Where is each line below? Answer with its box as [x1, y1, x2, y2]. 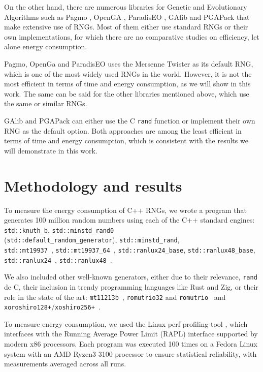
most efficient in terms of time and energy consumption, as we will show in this [4, 78, 251, 89]
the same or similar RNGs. [4, 98, 87, 109]
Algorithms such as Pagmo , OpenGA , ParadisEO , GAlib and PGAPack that [4, 11, 250, 22]
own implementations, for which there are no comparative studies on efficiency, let [4, 31, 259, 42]
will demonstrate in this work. [4, 145, 97, 156]
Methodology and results [4, 175, 182, 196]
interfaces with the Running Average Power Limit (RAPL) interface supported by [4, 328, 258, 339]
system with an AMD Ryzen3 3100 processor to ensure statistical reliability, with [4, 348, 257, 359]
